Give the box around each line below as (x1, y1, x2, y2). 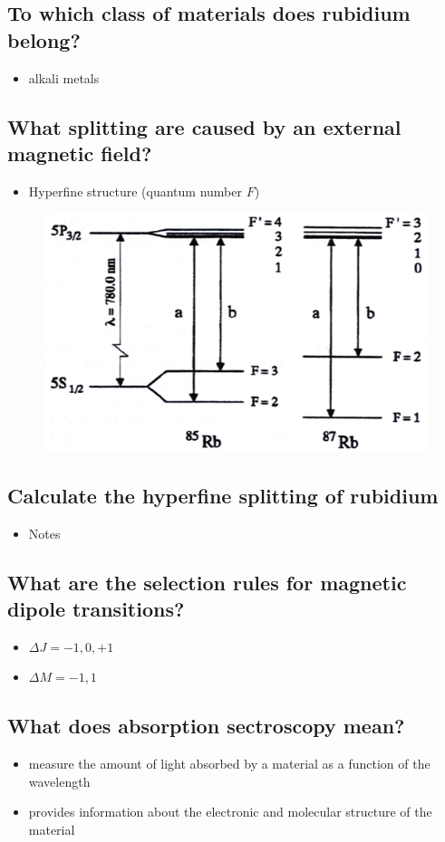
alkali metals (28, 68, 100, 87)
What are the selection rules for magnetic (7, 568, 407, 596)
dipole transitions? (7, 594, 185, 622)
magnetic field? (7, 139, 152, 167)
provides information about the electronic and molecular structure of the (28, 802, 432, 821)
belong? (7, 25, 81, 53)
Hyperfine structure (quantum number (28, 181, 242, 200)
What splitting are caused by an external (7, 112, 401, 140)
